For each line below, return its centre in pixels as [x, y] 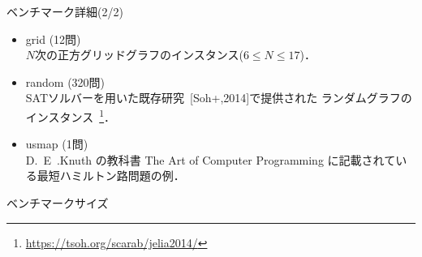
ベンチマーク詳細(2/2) [65, 11]
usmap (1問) [57, 144]
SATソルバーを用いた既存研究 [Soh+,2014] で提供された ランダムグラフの [219, 98]
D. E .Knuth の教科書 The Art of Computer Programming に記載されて [211, 159]
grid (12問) [53, 39]
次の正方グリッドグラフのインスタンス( [139, 55]
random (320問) [65, 81]
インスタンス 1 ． [71, 115]
